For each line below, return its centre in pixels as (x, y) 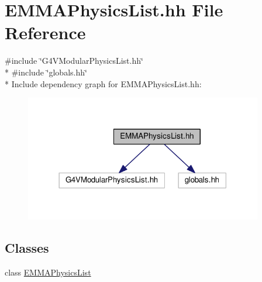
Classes (27, 247)
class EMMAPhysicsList (48, 272)
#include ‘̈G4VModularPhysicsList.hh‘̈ (74, 61)
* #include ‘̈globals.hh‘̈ (46, 72)
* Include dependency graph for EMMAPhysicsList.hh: (103, 83)
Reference (45, 32)
